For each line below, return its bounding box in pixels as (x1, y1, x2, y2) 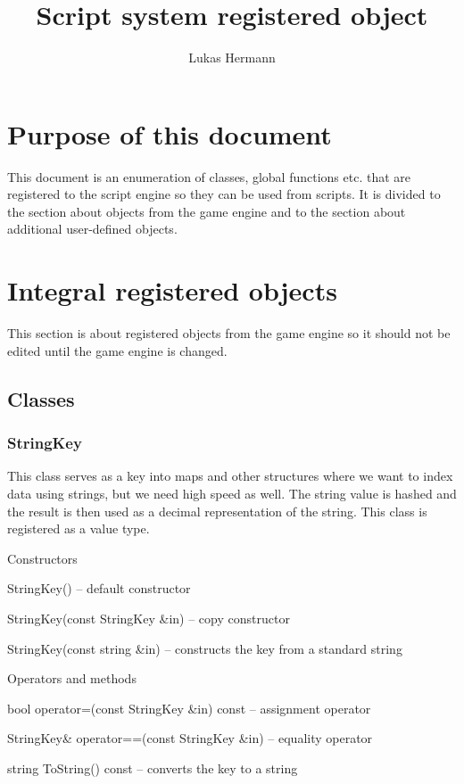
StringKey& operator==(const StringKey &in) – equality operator (7, 729, 373, 747)
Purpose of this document (7, 115, 332, 152)
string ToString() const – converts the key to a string (7, 758, 298, 777)
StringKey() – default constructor (7, 579, 191, 598)
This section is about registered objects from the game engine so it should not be (7, 324, 451, 342)
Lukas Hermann (188, 48, 276, 67)
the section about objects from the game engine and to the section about (7, 202, 406, 220)
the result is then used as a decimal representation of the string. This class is (7, 501, 427, 520)
